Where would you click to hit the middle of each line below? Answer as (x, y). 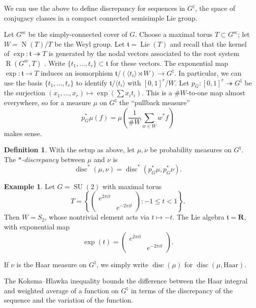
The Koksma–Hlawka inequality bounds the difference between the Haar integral (126, 281)
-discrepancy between (53, 159)
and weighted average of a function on (61, 290)
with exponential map (37, 227)
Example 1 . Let (30, 186)
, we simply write (123, 264)
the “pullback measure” (155, 102)
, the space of (215, 8)
